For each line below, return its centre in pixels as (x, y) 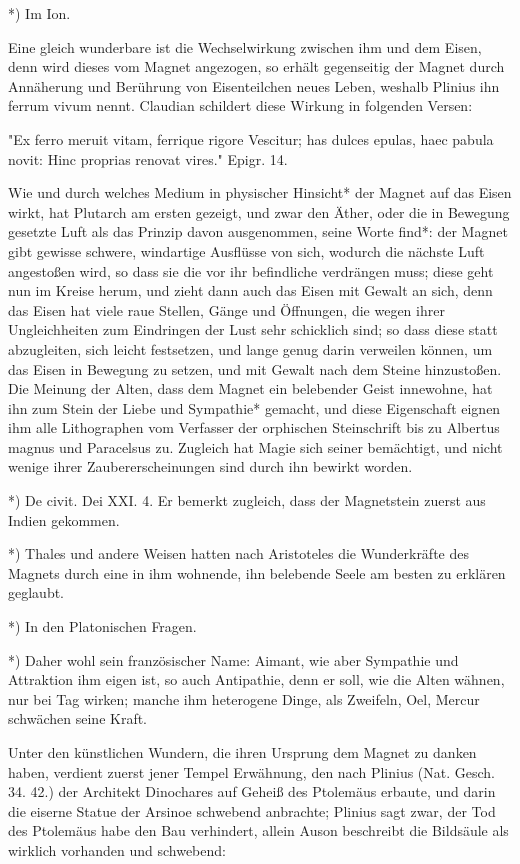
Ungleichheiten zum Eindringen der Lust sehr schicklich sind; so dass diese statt (253, 329)
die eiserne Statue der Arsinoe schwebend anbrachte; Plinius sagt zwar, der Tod (252, 810)
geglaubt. (36, 592)
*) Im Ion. (39, 13)
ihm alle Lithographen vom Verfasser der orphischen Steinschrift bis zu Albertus (254, 427)
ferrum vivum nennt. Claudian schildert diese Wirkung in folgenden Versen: (240, 105)
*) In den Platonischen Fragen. (102, 626)
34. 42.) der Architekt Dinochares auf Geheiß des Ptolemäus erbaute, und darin (252, 791)
